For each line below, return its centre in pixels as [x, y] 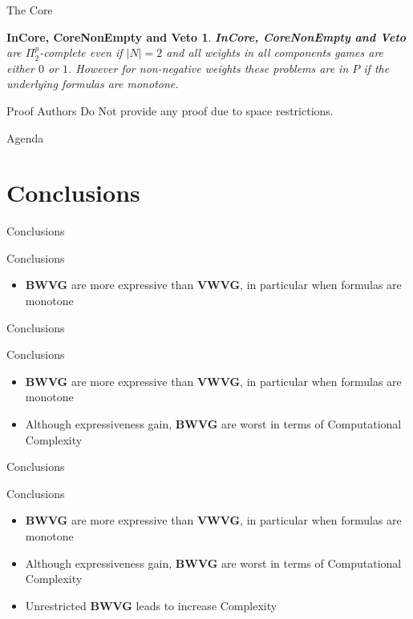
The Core [30, 10]
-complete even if [81, 52]
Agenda [25, 137]
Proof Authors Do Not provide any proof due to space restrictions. [170, 110]
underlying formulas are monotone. [93, 84]
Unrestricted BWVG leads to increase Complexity [151, 605]
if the [377, 68]
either [20, 68]
